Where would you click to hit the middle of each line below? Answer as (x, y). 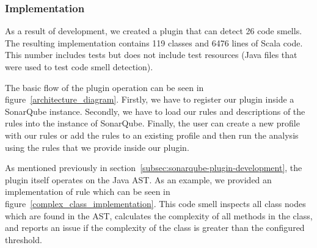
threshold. (24, 239)
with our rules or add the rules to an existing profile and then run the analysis (152, 135)
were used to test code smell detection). (79, 67)
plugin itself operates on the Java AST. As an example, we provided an (138, 179)
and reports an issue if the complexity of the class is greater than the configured (155, 228)
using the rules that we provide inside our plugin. (97, 147)
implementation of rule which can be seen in (88, 191)
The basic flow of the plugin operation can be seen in (104, 87)
